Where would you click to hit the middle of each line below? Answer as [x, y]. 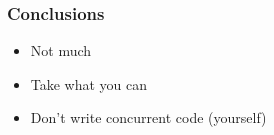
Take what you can [89, 83]
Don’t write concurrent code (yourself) [148, 117]
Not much [61, 50]
